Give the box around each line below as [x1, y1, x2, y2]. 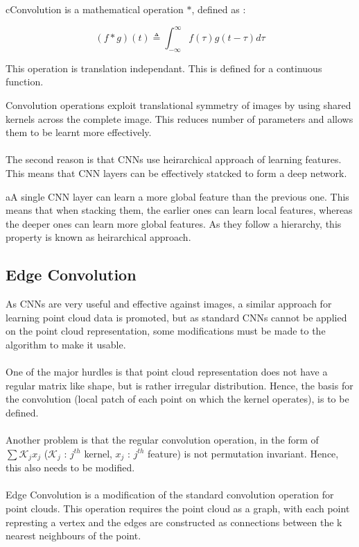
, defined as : [191, 2, 246, 16]
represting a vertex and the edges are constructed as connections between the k [6, 514, 342, 529]
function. [6, 74, 44, 89]
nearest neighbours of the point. [6, 528, 141, 543]
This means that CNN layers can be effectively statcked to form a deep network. [6, 166, 347, 180]
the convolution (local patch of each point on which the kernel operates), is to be [6, 392, 349, 406]
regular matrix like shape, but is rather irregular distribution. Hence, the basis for [6, 378, 353, 392]
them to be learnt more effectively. [6, 125, 152, 140]
